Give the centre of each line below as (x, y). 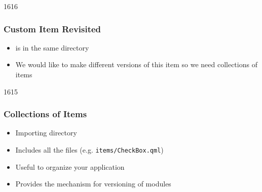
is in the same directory (52, 47)
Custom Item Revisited (52, 29)
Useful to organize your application (70, 166)
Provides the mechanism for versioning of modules (93, 184)
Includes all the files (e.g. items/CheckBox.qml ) (89, 150)
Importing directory (46, 133)
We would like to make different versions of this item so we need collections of (136, 64)
